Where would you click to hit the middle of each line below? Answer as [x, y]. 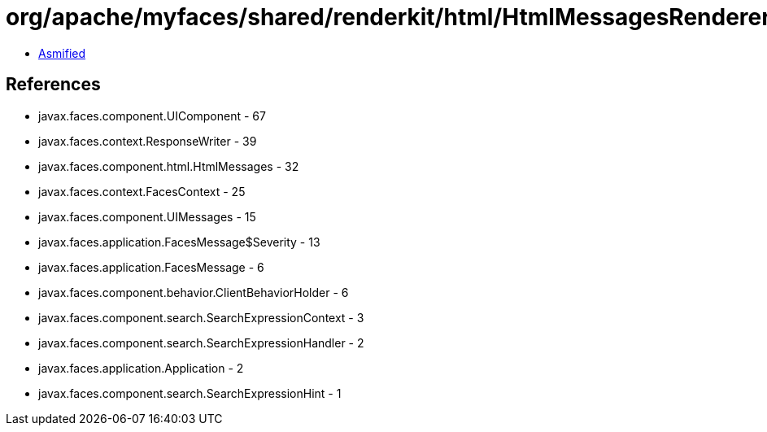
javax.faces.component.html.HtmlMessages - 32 [169, 166]
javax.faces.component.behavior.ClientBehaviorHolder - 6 [194, 292]
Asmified [62, 53]
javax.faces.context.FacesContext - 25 [142, 191]
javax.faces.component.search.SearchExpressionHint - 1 [190, 393]
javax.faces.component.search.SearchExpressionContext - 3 [201, 317]
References [53, 85]
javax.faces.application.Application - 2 [141, 368]
